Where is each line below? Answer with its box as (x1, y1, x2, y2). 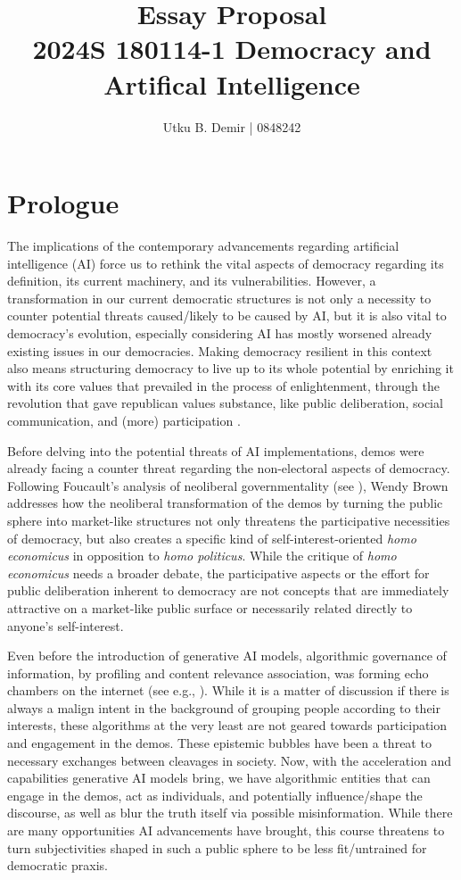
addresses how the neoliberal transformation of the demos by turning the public (7, 494, 443, 512)
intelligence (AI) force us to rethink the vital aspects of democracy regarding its (7, 253, 444, 272)
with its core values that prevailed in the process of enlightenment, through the (7, 376, 440, 394)
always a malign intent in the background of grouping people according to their (7, 698, 440, 717)
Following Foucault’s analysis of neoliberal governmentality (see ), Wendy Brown (7, 476, 449, 494)
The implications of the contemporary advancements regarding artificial (7, 237, 399, 255)
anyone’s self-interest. (7, 616, 124, 635)
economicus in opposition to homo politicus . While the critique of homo (7, 546, 397, 565)
